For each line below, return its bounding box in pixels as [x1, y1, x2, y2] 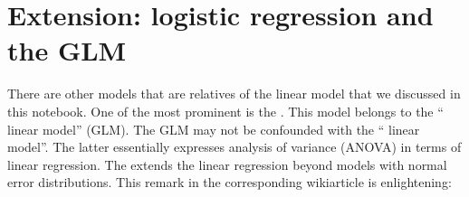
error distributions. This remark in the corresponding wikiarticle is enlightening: [7, 173, 452, 192]
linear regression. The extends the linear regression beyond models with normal [7, 155, 447, 174]
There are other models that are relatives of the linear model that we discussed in [7, 84, 461, 103]
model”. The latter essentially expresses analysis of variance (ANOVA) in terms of [7, 137, 462, 156]
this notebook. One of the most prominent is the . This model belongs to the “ [7, 101, 444, 120]
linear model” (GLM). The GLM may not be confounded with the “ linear [7, 119, 420, 138]
